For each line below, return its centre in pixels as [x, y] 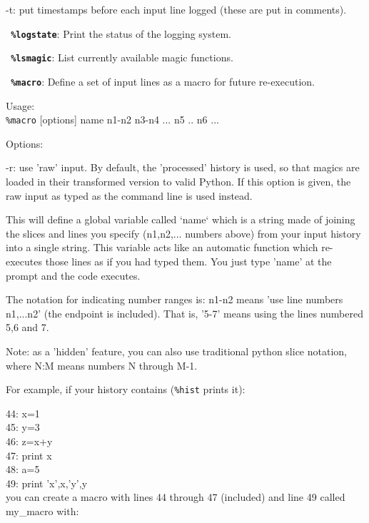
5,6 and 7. [27, 327]
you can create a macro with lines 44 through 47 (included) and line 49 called [176, 497]
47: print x [29, 455]
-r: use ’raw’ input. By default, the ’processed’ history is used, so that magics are [183, 167]
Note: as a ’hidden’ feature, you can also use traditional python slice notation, [176, 351]
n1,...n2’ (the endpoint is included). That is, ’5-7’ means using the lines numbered [184, 313]
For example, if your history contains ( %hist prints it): [126, 389]
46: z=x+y [29, 441]
